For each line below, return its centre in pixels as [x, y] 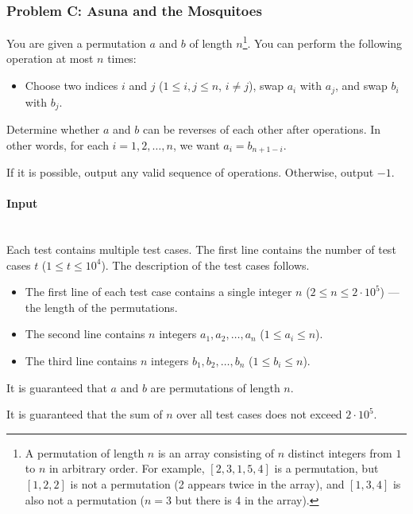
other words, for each [58, 144]
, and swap [361, 86]
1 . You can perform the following [322, 42]
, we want [196, 144]
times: [122, 58]
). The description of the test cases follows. [205, 265]
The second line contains [85, 334]
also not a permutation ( [85, 499]
